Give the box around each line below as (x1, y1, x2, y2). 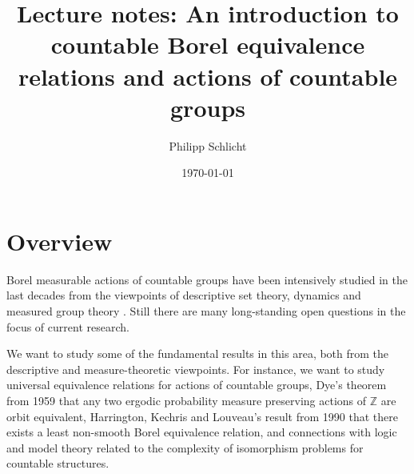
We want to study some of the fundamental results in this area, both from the (6, 345, 389, 362)
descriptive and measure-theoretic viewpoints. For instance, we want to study (6, 360, 385, 377)
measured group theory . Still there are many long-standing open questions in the (6, 303, 406, 319)
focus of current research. (6, 318, 129, 335)
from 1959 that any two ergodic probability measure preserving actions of (6, 392, 367, 408)
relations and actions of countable (18, 59, 398, 92)
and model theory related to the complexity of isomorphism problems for (6, 439, 364, 456)
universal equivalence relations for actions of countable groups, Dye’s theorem (6, 376, 387, 393)
